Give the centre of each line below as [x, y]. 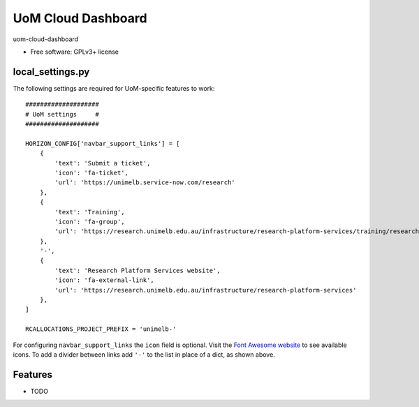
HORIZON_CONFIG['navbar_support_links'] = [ [103, 143]
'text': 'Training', [90, 212]
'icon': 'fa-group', [90, 221]
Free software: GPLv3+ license [74, 52]
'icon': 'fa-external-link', [105, 280]
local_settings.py [51, 72]
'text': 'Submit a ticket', [103, 163]
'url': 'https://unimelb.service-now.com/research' [145, 183]
